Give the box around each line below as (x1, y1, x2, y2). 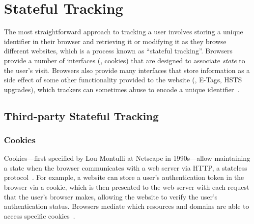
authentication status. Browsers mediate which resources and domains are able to (4, 201, 249, 211)
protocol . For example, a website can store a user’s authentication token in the (4, 172, 244, 182)
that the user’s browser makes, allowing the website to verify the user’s (4, 191, 218, 201)
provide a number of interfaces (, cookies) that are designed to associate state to (4, 55, 245, 65)
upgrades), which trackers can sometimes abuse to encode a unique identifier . (4, 84, 240, 94)
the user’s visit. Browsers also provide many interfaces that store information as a (4, 65, 250, 75)
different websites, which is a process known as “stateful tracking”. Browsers (4, 46, 232, 56)
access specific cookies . (4, 210, 75, 221)
